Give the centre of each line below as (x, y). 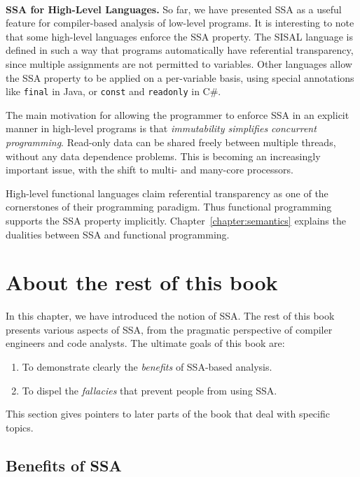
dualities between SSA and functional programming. (118, 234)
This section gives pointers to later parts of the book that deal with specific (168, 414)
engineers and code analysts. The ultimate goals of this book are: (145, 343)
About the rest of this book (142, 282)
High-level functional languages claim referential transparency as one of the (167, 193)
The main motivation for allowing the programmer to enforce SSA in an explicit (178, 114)
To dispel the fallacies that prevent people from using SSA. (150, 390)
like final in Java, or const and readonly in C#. (113, 91)
